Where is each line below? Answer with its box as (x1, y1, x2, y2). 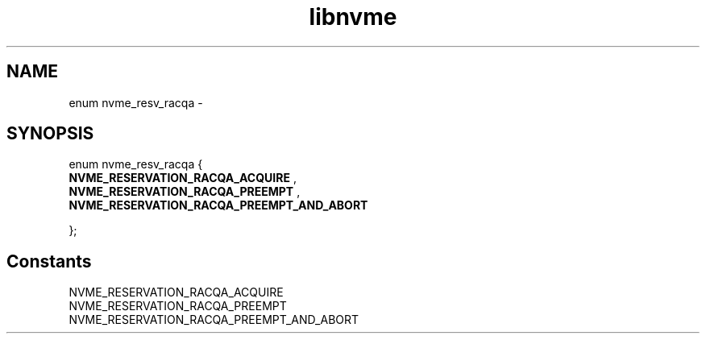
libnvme (309, 3, 397, 31)
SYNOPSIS (6, 123, 94, 144)
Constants (6, 251, 92, 272)
